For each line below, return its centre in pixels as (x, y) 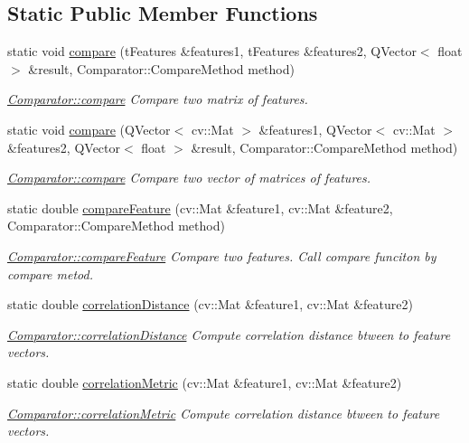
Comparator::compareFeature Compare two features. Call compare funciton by (222, 255)
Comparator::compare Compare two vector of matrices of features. (189, 178)
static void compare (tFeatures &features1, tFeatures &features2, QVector (212, 51)
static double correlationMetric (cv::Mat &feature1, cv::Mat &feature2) (205, 382)
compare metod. (51, 273)
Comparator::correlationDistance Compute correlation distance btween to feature (229, 334)
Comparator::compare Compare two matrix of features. (158, 99)
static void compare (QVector (89, 129)
